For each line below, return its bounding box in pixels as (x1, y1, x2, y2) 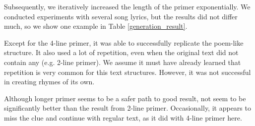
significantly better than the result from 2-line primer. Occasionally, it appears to (4, 103, 251, 113)
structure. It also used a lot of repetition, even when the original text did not (4, 47, 239, 58)
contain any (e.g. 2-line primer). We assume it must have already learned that (4, 57, 241, 67)
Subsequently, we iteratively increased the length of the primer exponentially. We (4, 1, 251, 11)
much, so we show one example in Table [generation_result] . (4, 21, 188, 31)
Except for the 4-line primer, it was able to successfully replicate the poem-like (4, 37, 244, 48)
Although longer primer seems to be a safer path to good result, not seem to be (4, 93, 246, 103)
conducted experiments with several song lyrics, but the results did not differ (4, 11, 238, 21)
